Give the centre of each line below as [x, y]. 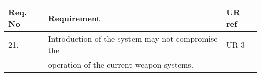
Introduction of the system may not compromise [133, 39]
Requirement [74, 18]
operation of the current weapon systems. [121, 65]
